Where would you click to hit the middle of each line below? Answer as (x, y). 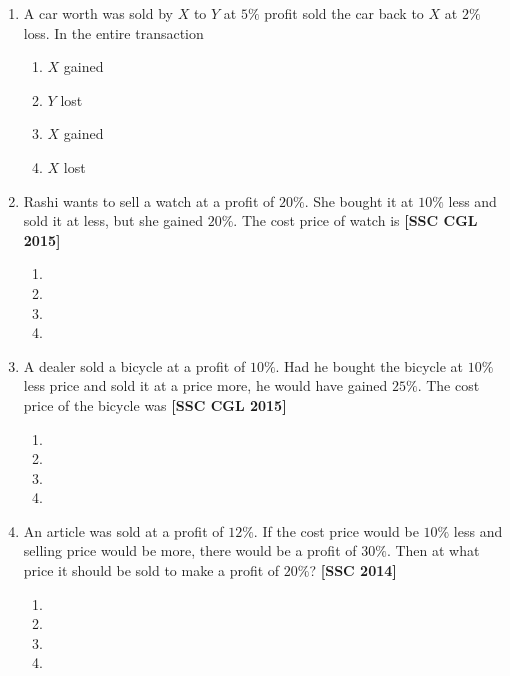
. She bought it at (359, 200)
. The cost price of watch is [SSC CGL (355, 220)
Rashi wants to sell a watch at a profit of (149, 200)
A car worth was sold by (98, 13)
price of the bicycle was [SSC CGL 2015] (155, 404)
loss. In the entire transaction (113, 32)
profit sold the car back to (344, 13)
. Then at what (433, 550)
